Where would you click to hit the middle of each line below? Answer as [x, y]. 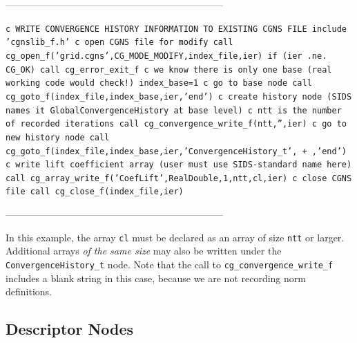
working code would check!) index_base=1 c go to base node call [159, 83]
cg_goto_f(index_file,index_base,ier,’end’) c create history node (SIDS [179, 96]
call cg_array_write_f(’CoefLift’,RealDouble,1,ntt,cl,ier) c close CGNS [179, 178]
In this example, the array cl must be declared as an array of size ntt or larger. [175, 237]
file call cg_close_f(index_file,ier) [95, 192]
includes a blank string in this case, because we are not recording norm [156, 278]
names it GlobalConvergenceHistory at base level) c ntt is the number [174, 110]
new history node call [58, 137]
